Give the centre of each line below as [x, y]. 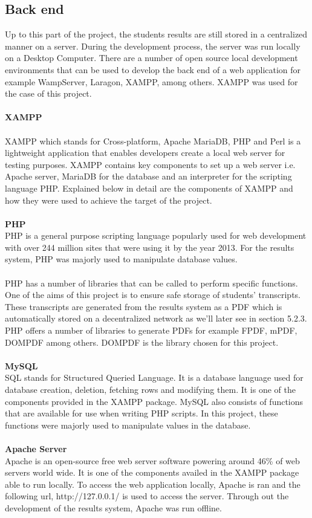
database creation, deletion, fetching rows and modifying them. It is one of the [150, 390]
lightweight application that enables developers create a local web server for [145, 153]
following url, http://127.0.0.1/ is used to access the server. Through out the [147, 496]
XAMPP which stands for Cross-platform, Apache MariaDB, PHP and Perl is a [153, 141]
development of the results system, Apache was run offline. [113, 507]
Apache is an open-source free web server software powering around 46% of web [152, 460]
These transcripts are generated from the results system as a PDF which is [144, 306]
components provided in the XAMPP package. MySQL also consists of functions [154, 401]
